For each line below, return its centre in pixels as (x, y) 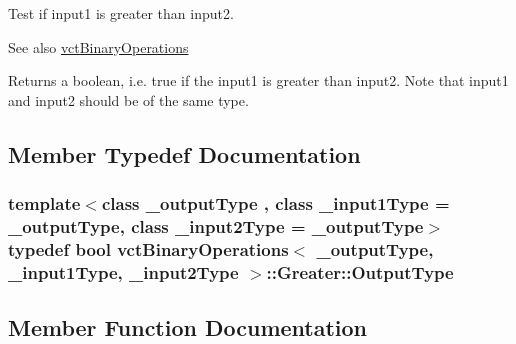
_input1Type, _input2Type (123, 271)
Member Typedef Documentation (184, 153)
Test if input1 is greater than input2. (121, 13)
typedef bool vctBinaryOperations (148, 248)
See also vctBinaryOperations (98, 46)
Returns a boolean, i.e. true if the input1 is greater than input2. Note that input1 (258, 80)
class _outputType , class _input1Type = (275, 203)
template (44, 203)
